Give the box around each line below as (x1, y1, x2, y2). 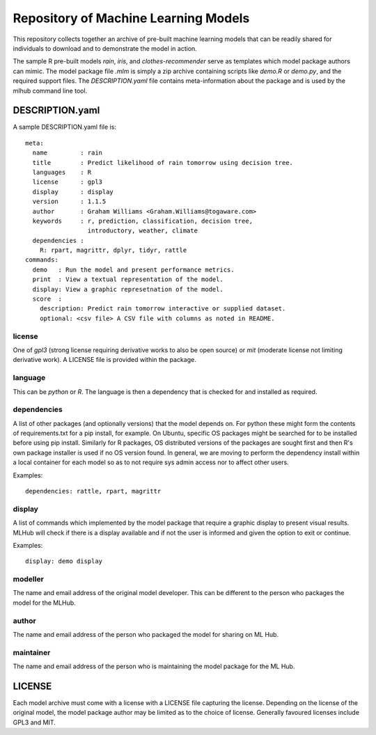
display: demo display (25, 558, 103, 565)
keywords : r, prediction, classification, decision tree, (32, 216, 253, 225)
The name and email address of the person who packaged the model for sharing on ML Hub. (13, 630, 279, 638)
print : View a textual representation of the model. (32, 276, 224, 283)
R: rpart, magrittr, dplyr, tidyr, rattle (39, 246, 187, 254)
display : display (32, 188, 114, 196)
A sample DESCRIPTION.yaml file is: (13, 122, 116, 132)
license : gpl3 (32, 178, 103, 186)
